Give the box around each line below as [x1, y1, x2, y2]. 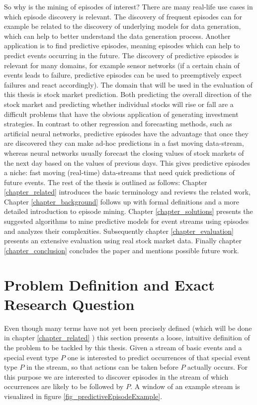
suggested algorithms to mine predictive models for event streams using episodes [4, 216, 249, 226]
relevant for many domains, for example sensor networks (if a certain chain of [4, 60, 240, 70]
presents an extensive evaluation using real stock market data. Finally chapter [4, 235, 242, 246]
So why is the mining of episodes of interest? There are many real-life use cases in [4, 1, 253, 11]
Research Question [4, 294, 135, 314]
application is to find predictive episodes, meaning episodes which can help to [4, 40, 240, 51]
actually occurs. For [187, 362, 248, 372]
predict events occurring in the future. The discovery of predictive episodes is [4, 50, 239, 60]
